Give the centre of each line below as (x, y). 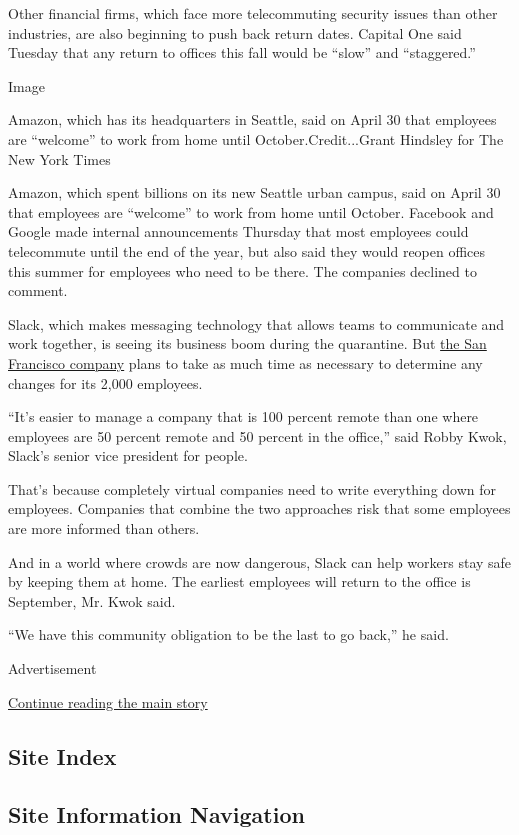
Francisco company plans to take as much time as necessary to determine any (245, 362)
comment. (38, 290)
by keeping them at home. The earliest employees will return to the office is (239, 581)
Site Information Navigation (156, 814)
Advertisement (52, 668)
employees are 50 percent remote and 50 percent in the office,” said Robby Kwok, (257, 435)
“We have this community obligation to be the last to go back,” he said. (228, 634)
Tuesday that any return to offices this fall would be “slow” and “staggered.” (242, 52)
